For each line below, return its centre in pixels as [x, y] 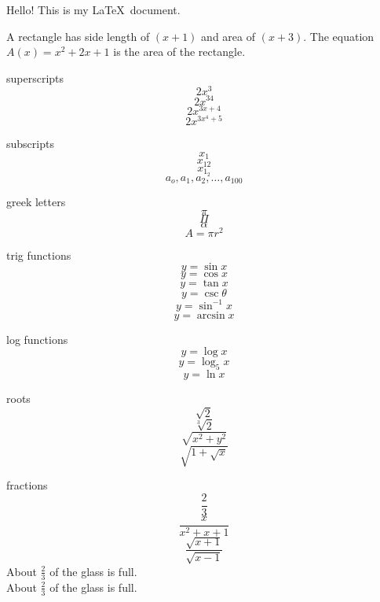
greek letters [36, 202]
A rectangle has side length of [78, 36]
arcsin [211, 315]
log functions [37, 339]
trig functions [39, 255]
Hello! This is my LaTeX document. [93, 9]
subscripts [30, 144]
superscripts [35, 78]
